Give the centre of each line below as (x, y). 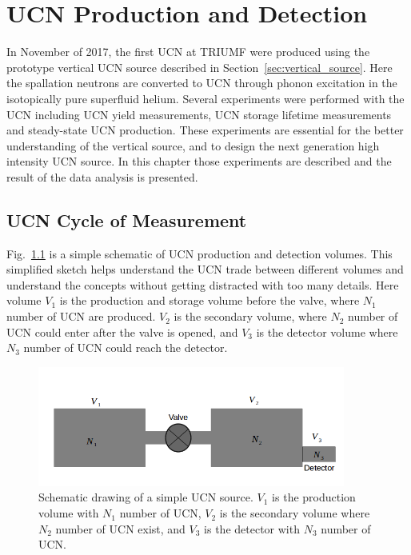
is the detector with (252, 528)
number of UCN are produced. (81, 316)
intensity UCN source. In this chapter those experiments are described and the (199, 161)
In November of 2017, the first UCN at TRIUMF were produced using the (188, 52)
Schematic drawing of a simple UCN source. (146, 497)
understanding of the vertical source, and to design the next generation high (193, 145)
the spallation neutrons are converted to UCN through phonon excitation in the (202, 83)
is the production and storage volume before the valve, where (209, 300)
